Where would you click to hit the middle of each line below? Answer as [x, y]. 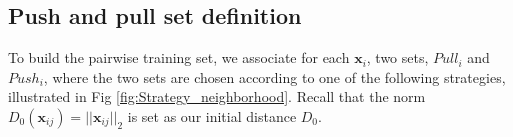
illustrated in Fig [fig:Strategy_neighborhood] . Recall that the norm [217, 96]
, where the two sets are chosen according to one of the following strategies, [274, 76]
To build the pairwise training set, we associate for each [179, 57]
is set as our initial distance [212, 115]
